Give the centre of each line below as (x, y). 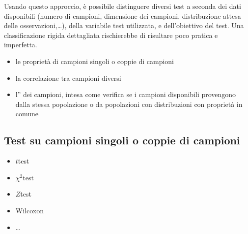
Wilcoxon (29, 210)
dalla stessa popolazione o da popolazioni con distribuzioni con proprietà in (129, 104)
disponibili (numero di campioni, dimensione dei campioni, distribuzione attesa (123, 16)
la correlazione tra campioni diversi (68, 78)
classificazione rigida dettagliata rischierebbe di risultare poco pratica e (111, 35)
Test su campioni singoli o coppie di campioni (122, 140)
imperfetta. (21, 45)
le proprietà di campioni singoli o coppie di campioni (95, 61)
